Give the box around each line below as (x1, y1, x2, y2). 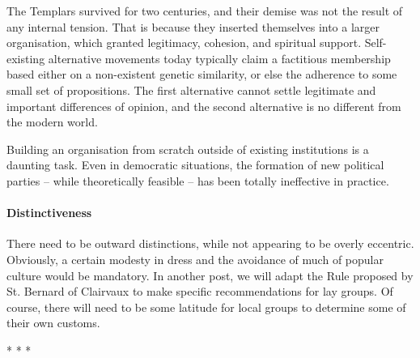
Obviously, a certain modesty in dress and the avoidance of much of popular (6, 250, 384, 267)
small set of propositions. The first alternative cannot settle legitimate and (6, 81, 376, 98)
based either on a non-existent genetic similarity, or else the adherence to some (6, 66, 397, 83)
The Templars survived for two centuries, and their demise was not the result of (6, 2, 403, 19)
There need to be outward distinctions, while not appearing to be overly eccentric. (6, 235, 414, 252)
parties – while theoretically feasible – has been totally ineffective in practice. (6, 172, 389, 189)
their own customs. (6, 314, 100, 331)
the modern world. (6, 113, 98, 130)
